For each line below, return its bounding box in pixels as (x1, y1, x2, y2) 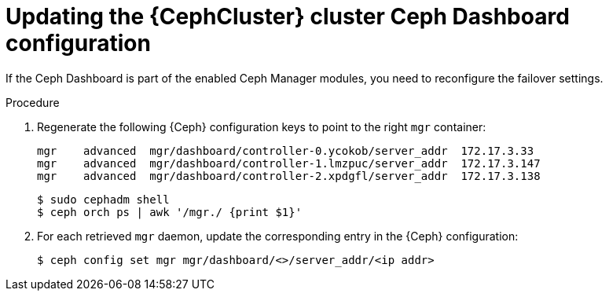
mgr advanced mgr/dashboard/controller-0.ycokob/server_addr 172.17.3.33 (37, 144, 534, 157)
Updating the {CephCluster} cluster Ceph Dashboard (6, 3, 570, 30)
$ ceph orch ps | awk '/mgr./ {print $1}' (37, 205, 303, 218)
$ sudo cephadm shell (37, 192, 170, 206)
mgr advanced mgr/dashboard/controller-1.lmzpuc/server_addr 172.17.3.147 (37, 156, 541, 170)
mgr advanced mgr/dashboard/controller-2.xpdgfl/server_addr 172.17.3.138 (37, 169, 541, 182)
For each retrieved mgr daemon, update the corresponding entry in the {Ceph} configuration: (37, 229, 519, 243)
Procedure (6, 95, 60, 109)
